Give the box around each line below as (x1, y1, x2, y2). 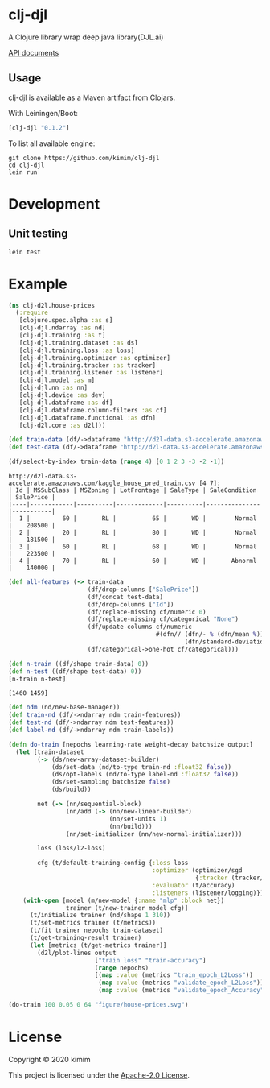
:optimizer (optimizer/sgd (152, 867, 243, 875)
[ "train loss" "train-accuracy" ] (94, 956, 207, 964)
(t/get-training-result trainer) (29, 934, 142, 942)
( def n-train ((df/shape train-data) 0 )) (8, 660, 149, 668)
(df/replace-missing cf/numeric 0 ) (87, 608, 207, 616)
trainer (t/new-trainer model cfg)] (65, 904, 189, 912)
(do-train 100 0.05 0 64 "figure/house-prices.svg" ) (8, 1001, 189, 1009)
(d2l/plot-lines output (37, 949, 117, 957)
